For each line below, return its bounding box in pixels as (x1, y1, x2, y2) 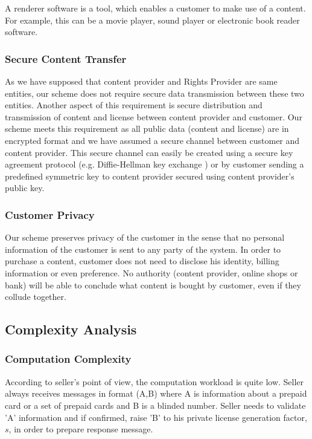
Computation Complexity (5, 351, 132, 366)
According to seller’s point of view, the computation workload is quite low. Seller (5, 375, 304, 388)
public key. (5, 181, 45, 194)
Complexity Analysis (5, 320, 137, 339)
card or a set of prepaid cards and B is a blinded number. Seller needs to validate (5, 398, 306, 411)
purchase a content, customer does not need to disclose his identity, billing (5, 255, 279, 267)
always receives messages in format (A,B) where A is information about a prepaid (5, 387, 307, 400)
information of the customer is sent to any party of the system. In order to (5, 242, 281, 255)
